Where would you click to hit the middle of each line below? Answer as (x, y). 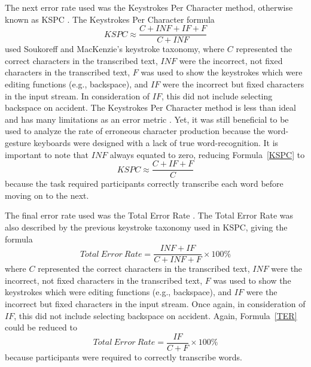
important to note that (47, 154)
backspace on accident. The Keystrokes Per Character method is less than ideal (150, 107)
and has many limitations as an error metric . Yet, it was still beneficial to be (147, 119)
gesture (18, 142)
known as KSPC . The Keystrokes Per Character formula (110, 19)
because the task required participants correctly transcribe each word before (144, 183)
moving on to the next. (47, 195)
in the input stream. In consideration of (77, 95)
